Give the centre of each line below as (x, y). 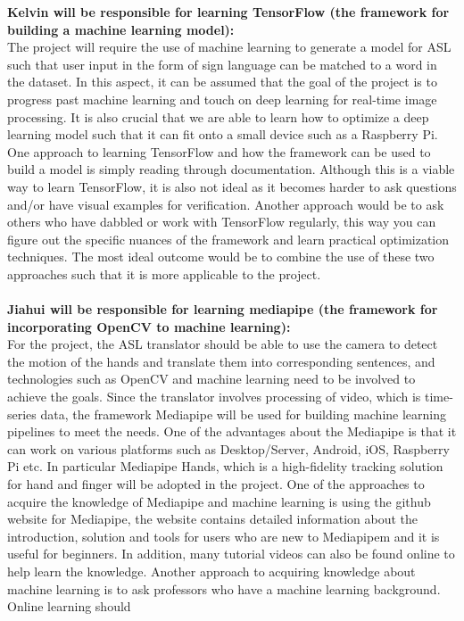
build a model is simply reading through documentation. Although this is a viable (231, 169)
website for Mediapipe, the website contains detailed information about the (212, 519)
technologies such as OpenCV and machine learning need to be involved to (211, 379)
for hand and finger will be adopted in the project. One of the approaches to (216, 484)
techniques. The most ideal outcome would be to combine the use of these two (221, 257)
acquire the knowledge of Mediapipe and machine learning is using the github (219, 501)
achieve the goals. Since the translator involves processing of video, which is (214, 397)
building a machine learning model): (121, 29)
